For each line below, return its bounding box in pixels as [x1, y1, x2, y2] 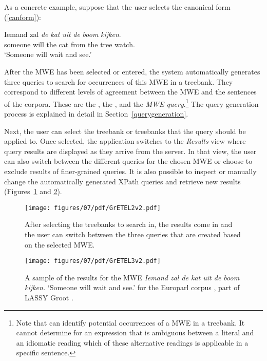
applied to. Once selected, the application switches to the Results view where [4, 136, 246, 146]
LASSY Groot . [25, 292, 73, 303]
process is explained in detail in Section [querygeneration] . [4, 108, 188, 119]
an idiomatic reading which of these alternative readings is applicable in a [16, 337, 249, 348]
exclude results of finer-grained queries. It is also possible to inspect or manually [4, 165, 257, 176]
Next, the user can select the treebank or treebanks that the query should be [4, 125, 246, 136]
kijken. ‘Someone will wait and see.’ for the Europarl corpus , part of [25, 282, 240, 293]
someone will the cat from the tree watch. [4, 39, 135, 49]
